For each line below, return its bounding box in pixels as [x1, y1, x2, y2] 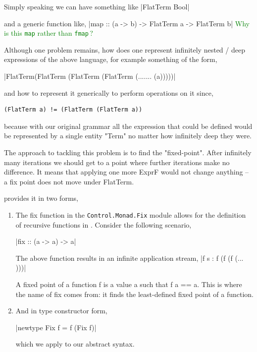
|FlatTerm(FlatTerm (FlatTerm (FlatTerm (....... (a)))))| [4, 71, 176, 81]
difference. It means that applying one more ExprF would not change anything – [4, 167, 249, 177]
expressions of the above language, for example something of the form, [4, 54, 217, 64]
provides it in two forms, [4, 193, 78, 203]
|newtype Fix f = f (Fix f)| [15, 322, 97, 332]
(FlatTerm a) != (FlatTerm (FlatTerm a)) [4, 106, 143, 114]
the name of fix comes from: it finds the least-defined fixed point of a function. [15, 289, 254, 299]
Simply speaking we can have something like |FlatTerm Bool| [4, 1, 190, 11]
